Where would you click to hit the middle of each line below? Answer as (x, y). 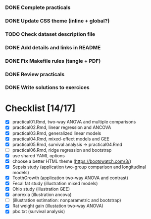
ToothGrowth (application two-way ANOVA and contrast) (70, 178)
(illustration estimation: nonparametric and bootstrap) (67, 200)
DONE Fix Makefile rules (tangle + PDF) (53, 61)
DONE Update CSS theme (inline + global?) (57, 20)
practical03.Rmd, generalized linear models (57, 133)
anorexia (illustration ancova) (42, 195)
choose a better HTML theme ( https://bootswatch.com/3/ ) (72, 161)
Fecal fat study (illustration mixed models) (55, 184)
